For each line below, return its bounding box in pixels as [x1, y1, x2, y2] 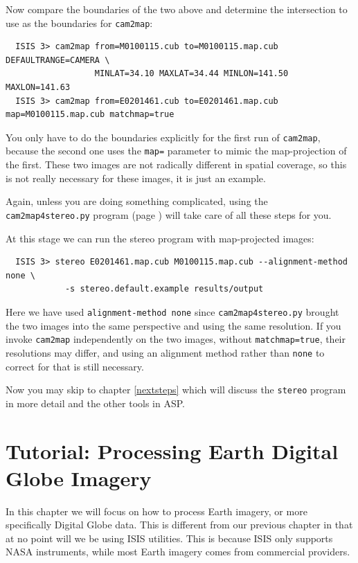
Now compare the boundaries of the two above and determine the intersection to [6, 2, 348, 16]
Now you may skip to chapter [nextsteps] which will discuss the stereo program [6, 382, 346, 397]
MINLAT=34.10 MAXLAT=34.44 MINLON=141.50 [94, 69, 289, 79]
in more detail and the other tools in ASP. [6, 395, 185, 410]
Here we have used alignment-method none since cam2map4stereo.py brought [6, 304, 339, 319]
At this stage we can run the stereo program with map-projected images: [6, 231, 314, 245]
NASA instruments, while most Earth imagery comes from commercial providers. [6, 544, 350, 559]
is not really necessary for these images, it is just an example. [6, 170, 266, 185]
